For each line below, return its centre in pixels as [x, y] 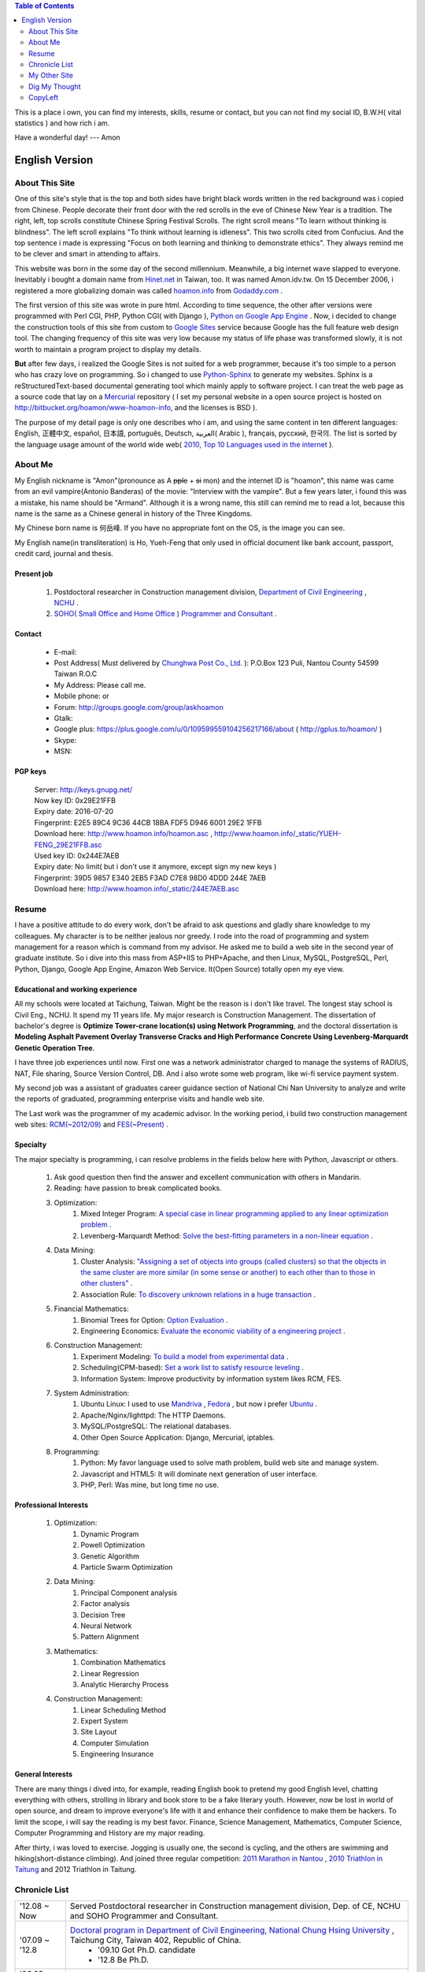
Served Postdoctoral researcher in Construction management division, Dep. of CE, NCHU [235, 1906]
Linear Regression [110, 1673]
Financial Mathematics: [91, 1309]
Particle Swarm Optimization [127, 1567]
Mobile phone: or [81, 696]
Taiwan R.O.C [76, 674]
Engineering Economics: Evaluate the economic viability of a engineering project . [213, 1331]
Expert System [104, 1721]
